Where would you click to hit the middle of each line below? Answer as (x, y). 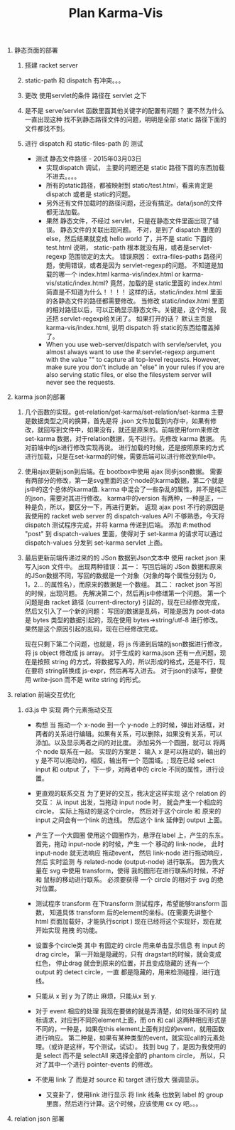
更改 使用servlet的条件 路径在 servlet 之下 (86, 96)
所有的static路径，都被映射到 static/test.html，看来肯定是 (130, 186)
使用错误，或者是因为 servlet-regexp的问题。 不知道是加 (141, 265)
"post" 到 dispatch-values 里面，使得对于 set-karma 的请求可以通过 (124, 534)
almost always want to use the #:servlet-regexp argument (130, 352)
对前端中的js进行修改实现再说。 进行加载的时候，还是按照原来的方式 (125, 448)
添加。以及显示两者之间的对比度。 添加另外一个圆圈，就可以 (123, 743)
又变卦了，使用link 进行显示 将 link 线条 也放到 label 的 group (135, 1095)
